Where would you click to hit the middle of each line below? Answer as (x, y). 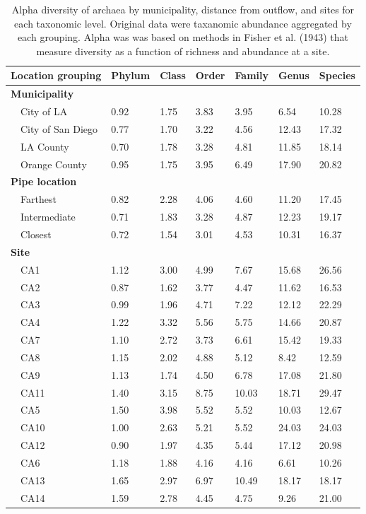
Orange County (53, 164)
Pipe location (44, 181)
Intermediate (48, 217)
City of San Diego (59, 128)
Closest (36, 234)
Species (337, 75)
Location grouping (56, 75)
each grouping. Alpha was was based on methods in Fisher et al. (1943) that (183, 37)
